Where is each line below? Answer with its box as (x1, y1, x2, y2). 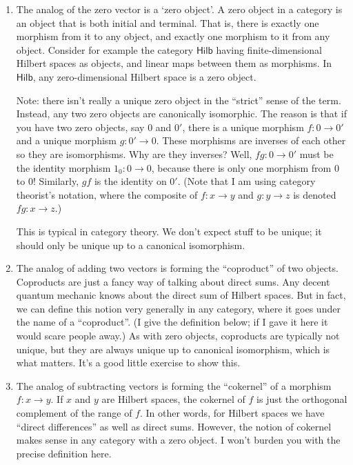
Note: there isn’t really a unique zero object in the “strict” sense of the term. (16, 92, 341, 107)
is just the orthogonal (256, 392, 347, 406)
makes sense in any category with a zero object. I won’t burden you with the (16, 433, 341, 447)
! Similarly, (32, 174, 79, 188)
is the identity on (94, 174, 167, 188)
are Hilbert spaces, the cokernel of (101, 392, 245, 406)
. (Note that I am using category (177, 174, 316, 188)
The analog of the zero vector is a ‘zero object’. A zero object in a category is (16, 2, 343, 16)
